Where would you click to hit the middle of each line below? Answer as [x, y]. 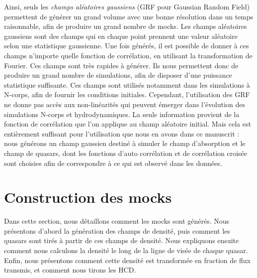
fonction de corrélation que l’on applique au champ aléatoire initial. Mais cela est [128, 124]
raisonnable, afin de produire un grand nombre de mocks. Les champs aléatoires [126, 26]
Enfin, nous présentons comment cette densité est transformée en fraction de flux [127, 260]
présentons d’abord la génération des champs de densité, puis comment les [117, 230]
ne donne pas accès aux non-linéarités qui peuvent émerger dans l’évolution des [125, 104]
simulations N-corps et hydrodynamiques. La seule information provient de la [122, 114]
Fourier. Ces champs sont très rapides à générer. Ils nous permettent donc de [121, 65]
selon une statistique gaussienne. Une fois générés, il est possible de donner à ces [127, 46]
